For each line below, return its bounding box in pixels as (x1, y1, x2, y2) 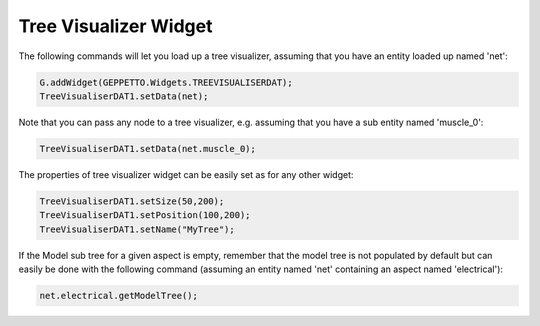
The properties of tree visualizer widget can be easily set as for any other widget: (18, 168, 354, 180)
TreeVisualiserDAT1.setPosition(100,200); (39, 210, 251, 221)
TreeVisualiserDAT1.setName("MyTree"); (39, 223, 235, 235)
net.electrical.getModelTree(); (39, 290, 199, 301)
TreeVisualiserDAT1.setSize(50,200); (39, 195, 225, 207)
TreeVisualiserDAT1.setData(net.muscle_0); (39, 143, 257, 154)
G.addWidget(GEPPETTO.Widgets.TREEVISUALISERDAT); (39, 76, 294, 88)
